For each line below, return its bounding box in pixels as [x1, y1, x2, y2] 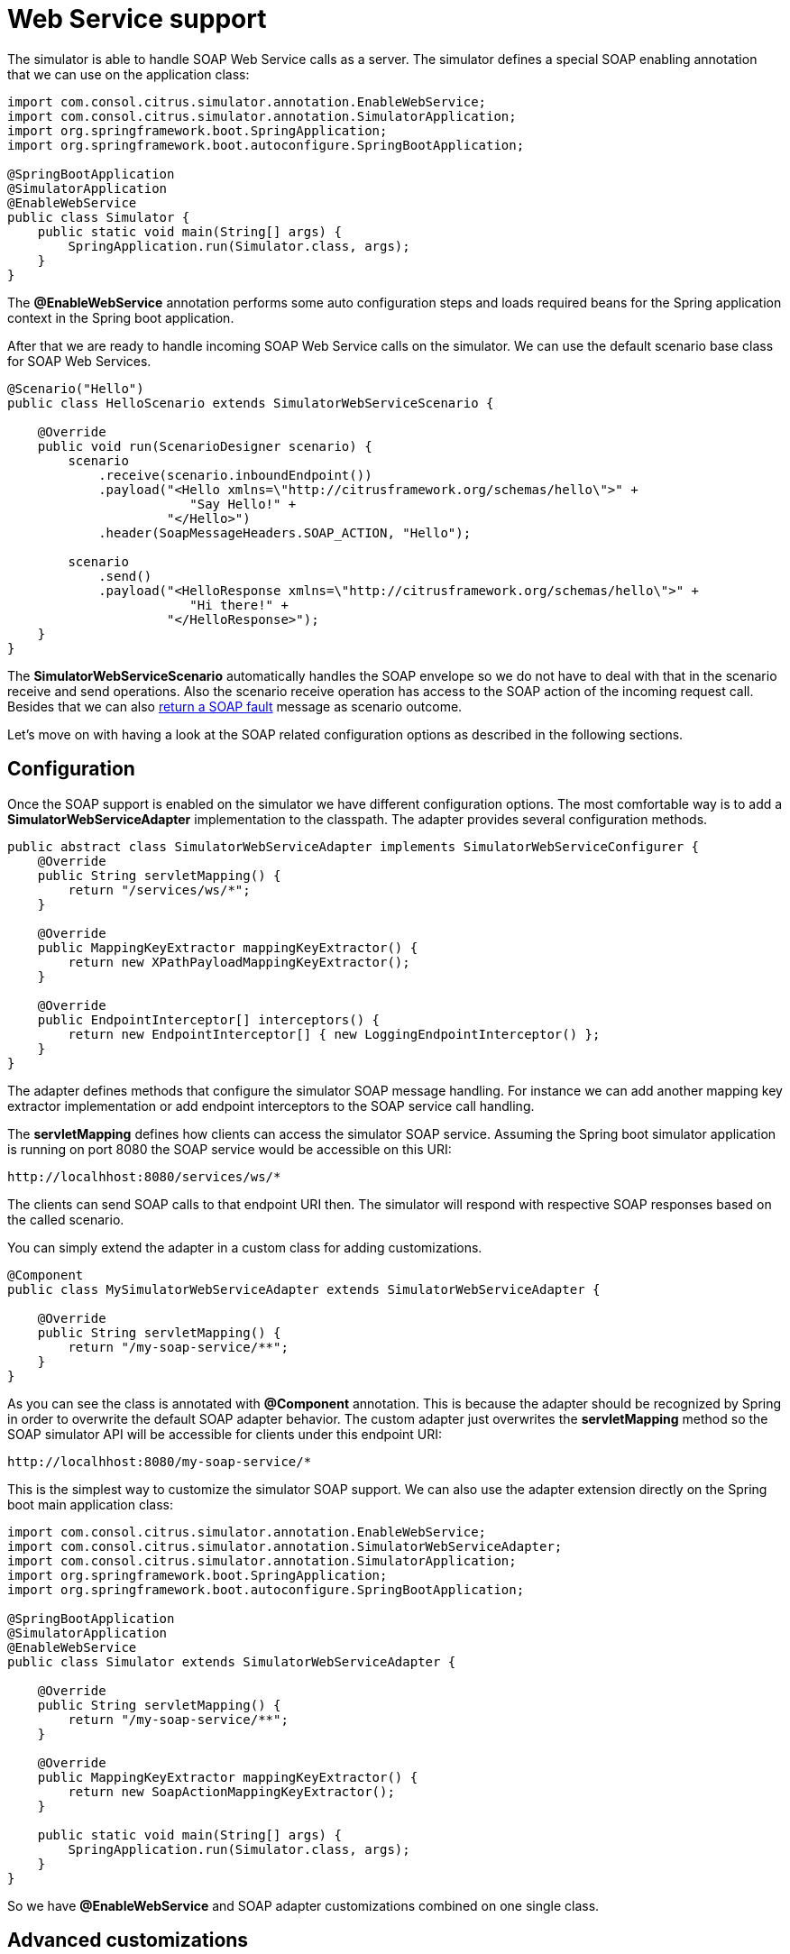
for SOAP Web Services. [7, 353, 152, 369]
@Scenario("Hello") [7, 381, 144, 396]
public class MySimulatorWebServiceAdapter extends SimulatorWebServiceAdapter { [7, 1281, 601, 1297]
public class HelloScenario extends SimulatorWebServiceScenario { [7, 395, 494, 410]
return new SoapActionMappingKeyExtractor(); [68, 1784, 395, 1799]
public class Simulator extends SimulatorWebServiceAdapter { [7, 1654, 456, 1669]
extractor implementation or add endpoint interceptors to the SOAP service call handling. [7, 1097, 535, 1114]
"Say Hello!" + [189, 496, 297, 511]
